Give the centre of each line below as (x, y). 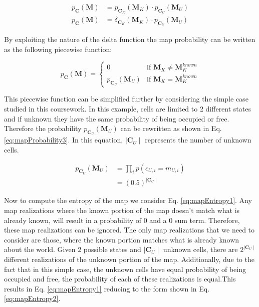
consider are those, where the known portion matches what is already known (122, 239)
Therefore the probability (43, 128)
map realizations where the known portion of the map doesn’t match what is (122, 210)
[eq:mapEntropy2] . (32, 298)
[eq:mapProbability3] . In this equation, (64, 140)
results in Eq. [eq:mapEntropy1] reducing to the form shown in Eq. (107, 288)
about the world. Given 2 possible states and (73, 249)
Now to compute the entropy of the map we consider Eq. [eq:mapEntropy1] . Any (128, 200)
